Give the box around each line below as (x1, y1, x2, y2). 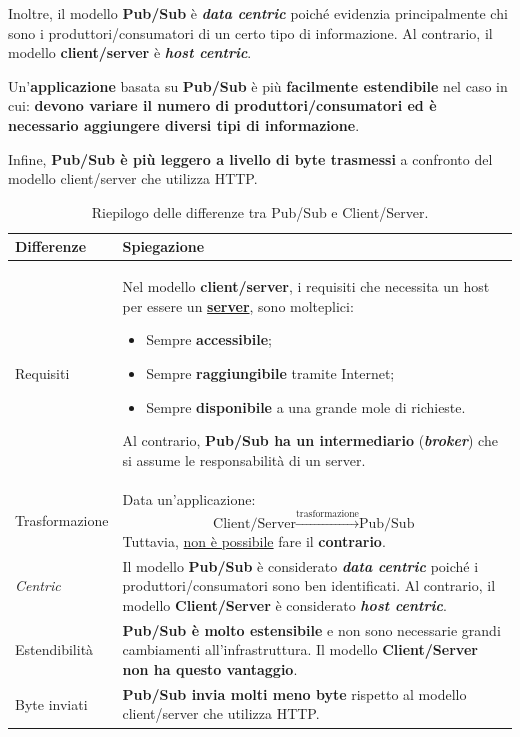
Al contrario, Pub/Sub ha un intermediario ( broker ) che (122, 430, 498, 451)
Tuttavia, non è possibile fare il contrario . (122, 530, 386, 551)
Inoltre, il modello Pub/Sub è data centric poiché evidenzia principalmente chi (8, 3, 508, 23)
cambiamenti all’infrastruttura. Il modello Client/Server (122, 639, 478, 660)
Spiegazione (122, 236, 205, 257)
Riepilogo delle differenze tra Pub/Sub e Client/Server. (91, 201, 429, 222)
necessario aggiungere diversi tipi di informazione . (8, 114, 360, 135)
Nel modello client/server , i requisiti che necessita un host (122, 276, 490, 297)
